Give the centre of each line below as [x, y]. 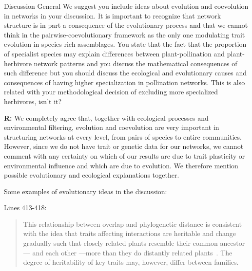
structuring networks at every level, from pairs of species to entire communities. [123, 136]
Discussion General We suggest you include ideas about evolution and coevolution [126, 6]
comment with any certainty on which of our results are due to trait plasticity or [125, 155]
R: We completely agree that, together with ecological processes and [106, 117]
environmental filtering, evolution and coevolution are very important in [112, 127]
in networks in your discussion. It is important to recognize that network [113, 15]
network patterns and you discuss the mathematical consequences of [136, 63]
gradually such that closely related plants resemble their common [120, 243]
